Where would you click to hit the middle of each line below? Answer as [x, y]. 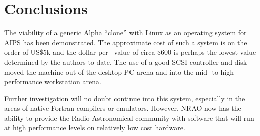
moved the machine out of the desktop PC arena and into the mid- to [111, 72]
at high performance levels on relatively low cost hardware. [95, 128]
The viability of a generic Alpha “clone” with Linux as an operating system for [125, 32]
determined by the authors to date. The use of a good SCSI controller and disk [126, 61]
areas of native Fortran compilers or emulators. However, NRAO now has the [123, 108]
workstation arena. [73, 82]
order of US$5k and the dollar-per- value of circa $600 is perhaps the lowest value [130, 52]
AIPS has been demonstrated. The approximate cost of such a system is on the [126, 42]
